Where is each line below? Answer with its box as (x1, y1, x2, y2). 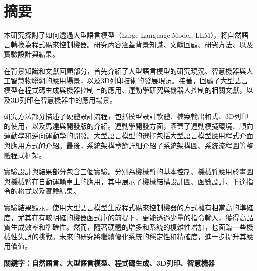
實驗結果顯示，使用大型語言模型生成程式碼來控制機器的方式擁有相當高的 (4, 202, 239, 213)
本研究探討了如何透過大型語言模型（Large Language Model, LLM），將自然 (4, 30, 242, 40)
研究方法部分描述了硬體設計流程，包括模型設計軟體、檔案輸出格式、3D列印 (4, 111, 248, 121)
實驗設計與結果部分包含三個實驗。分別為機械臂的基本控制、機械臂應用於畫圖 (4, 166, 253, 177)
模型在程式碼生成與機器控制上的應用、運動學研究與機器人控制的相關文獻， (4, 85, 246, 95)
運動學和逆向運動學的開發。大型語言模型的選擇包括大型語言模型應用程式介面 (4, 130, 253, 141)
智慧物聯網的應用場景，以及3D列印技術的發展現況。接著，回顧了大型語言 (10, 75, 248, 85)
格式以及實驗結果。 (17, 186, 80, 196)
